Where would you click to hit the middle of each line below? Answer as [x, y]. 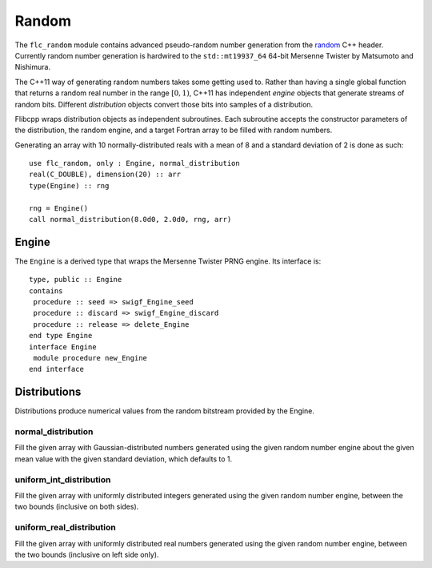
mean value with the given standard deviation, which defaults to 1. [123, 459]
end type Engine [61, 336]
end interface [56, 369]
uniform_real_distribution [65, 527]
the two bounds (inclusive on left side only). [87, 554]
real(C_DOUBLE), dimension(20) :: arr [105, 175]
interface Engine [63, 347]
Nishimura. [33, 67]
